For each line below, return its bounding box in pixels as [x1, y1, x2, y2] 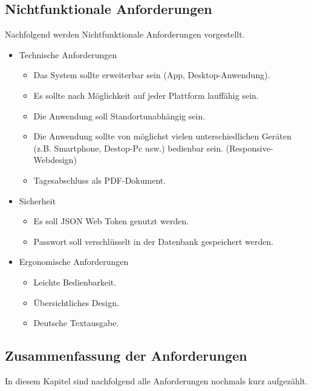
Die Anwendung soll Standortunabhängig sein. [33, 109, 206, 122]
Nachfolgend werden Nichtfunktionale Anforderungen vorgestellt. [5, 28, 245, 41]
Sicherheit [19, 194, 56, 207]
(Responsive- [226, 141, 273, 154]
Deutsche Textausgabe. [33, 316, 119, 329]
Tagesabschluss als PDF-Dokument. [33, 173, 166, 186]
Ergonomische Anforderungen [19, 255, 129, 268]
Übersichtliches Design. [33, 296, 119, 309]
